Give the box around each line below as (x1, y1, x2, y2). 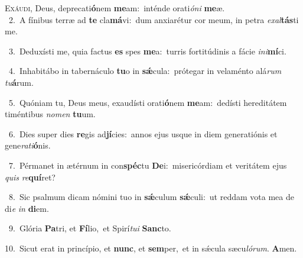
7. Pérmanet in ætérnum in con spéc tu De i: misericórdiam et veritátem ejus (8, 159, 287, 171)
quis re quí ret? (5, 170, 56, 183)
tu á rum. (5, 76, 34, 88)
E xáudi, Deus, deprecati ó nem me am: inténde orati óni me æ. (5, 2, 225, 14)
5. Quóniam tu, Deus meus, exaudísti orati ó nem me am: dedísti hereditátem (8, 96, 287, 108)
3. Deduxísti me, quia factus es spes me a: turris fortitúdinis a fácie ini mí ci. (8, 44, 286, 57)
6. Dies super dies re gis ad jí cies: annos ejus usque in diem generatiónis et (8, 127, 278, 140)
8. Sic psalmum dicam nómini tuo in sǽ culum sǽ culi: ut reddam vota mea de (8, 191, 294, 203)
